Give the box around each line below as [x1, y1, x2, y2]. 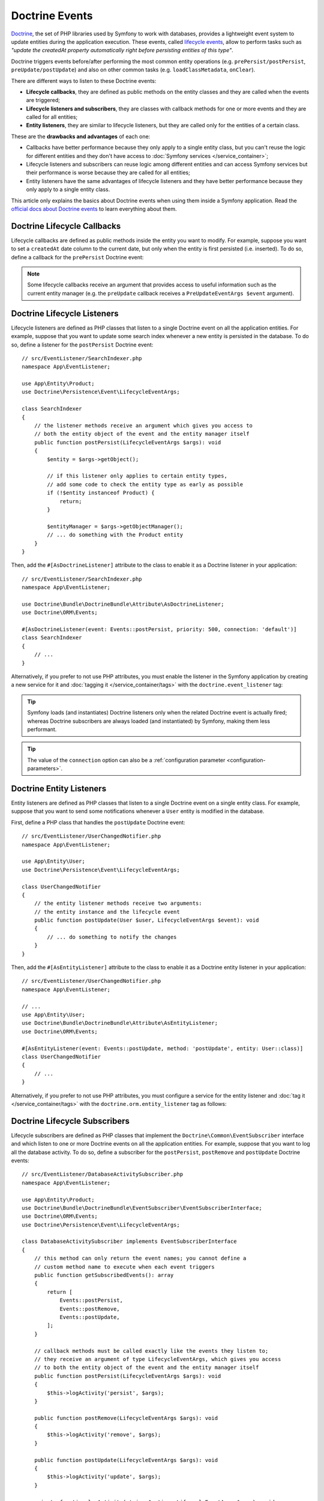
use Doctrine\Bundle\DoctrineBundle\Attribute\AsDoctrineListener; [22, 600, 224, 608]
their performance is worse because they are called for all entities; [26, 169, 190, 177]
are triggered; [26, 97, 60, 104]
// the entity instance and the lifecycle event [34, 908, 180, 915]
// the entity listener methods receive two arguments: [34, 900, 202, 907]
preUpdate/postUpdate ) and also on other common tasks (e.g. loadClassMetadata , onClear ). [11, 66, 256, 73]
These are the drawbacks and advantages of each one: [11, 133, 151, 140]
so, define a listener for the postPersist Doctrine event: [11, 341, 154, 348]
